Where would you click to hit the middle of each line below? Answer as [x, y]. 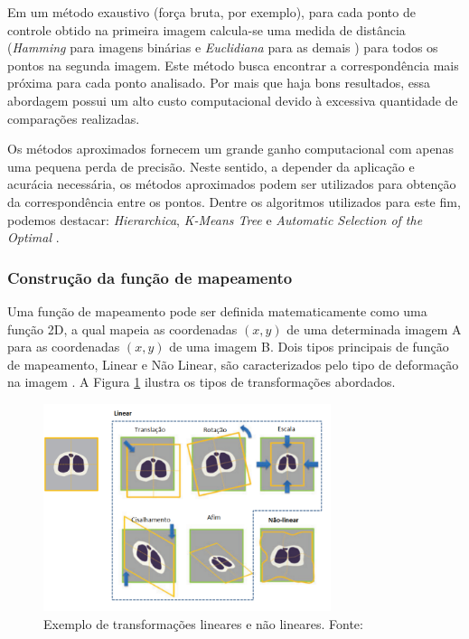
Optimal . [33, 237]
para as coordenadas [64, 347]
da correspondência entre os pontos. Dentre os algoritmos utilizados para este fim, [234, 201]
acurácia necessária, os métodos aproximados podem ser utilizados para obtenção [232, 184]
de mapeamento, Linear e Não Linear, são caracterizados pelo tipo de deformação [233, 364]
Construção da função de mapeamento [150, 277]
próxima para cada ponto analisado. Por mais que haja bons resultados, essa [219, 83]
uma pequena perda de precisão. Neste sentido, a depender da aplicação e [211, 166]
